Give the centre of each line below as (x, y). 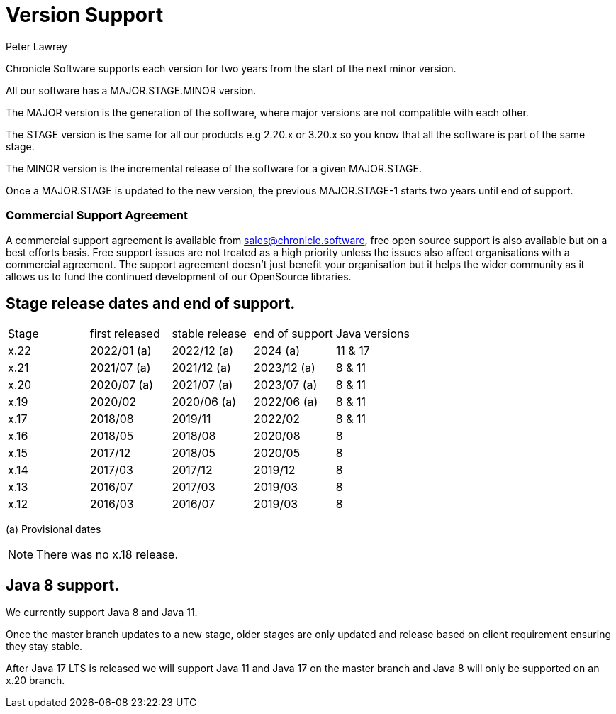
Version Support (85, 15)
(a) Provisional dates (54, 529)
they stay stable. (44, 647)
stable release (209, 334)
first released (125, 334)
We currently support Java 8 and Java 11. (102, 613)
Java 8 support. (63, 585)
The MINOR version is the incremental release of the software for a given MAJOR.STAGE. (214, 168)
